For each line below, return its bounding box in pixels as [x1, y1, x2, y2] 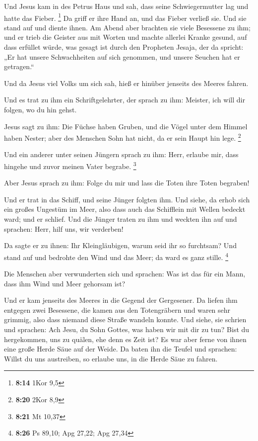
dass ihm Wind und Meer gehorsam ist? [4, 278, 126, 288]
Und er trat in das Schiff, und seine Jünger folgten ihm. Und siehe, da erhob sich [4, 194, 250, 204]
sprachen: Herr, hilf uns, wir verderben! [4, 223, 124, 234]
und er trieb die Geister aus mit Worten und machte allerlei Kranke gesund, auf [4, 32, 247, 42]
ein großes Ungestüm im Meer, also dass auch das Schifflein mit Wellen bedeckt [4, 204, 246, 214]
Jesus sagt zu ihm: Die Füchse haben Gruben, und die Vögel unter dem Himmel [4, 121, 248, 131]
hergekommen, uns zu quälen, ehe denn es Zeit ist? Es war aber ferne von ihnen [4, 334, 247, 344]
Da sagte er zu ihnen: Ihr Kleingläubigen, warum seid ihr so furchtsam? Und [4, 240, 237, 251]
